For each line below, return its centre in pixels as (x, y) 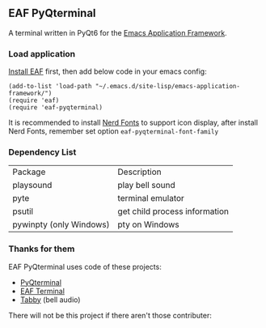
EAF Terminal (42, 291)
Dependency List (42, 152)
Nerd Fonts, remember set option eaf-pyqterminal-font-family (114, 131)
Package (29, 172)
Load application (42, 53)
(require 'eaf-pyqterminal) (56, 108)
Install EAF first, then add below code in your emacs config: (108, 71)
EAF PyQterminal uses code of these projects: (85, 266)
